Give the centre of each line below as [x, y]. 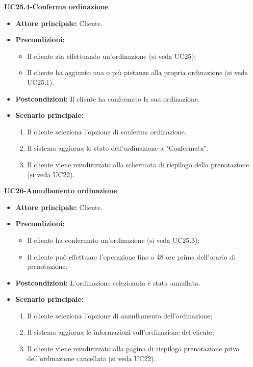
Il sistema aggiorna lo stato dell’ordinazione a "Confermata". [118, 148]
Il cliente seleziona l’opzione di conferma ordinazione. [107, 131]
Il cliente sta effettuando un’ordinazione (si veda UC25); [112, 56]
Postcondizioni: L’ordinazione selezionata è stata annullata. [108, 282]
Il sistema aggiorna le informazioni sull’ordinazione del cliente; [121, 332]
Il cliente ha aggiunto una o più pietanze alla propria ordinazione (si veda [138, 72]
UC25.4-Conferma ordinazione [56, 6]
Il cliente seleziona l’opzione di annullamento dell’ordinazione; [120, 315]
